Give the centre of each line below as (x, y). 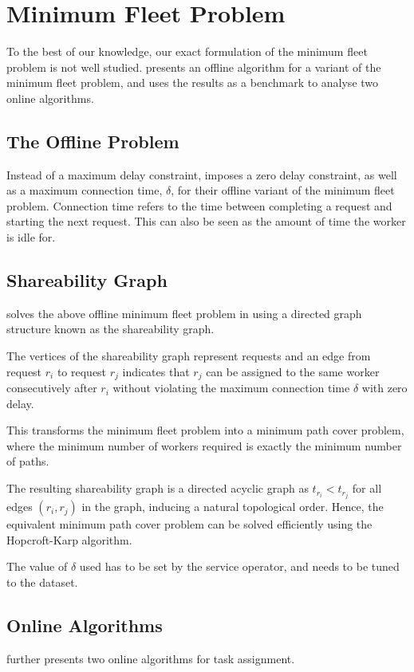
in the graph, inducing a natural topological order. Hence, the (233, 507)
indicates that (156, 371)
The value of (37, 566)
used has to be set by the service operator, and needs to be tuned (239, 566)
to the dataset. (42, 582)
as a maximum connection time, (85, 190)
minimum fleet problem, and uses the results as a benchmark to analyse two (193, 83)
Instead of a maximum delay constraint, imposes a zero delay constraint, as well (202, 174)
